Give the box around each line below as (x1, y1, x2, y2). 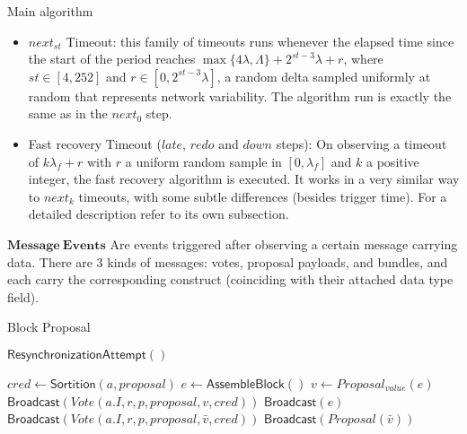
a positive (366, 152, 419, 170)
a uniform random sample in (125, 152, 282, 170)
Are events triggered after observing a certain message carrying (110, 234, 458, 253)
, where (343, 49, 383, 68)
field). (7, 287, 40, 306)
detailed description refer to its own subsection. (28, 204, 289, 223)
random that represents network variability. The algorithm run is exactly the (28, 86, 452, 105)
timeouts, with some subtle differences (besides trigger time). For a (78, 187, 447, 205)
